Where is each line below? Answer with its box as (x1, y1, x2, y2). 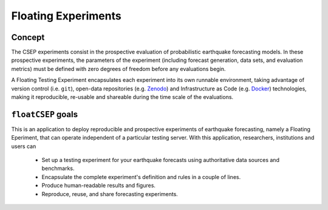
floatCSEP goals (11, 109, 78, 120)
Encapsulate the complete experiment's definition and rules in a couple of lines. (41, 173, 241, 180)
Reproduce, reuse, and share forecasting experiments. (41, 190, 179, 197)
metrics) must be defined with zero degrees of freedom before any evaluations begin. (11, 65, 226, 72)
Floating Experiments (11, 9, 121, 22)
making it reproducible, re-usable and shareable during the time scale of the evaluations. (11, 93, 234, 101)
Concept (11, 32, 45, 42)
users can (11, 143, 36, 150)
